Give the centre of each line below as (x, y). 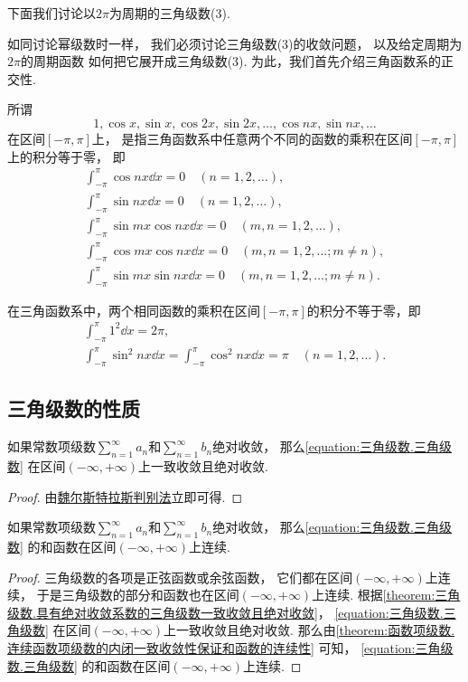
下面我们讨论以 (51, 13)
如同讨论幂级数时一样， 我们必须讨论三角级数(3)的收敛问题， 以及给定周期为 (235, 43)
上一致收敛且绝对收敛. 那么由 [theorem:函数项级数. (309, 630)
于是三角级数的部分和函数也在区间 (138, 595)
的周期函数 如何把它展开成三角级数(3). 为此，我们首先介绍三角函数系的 (231, 61)
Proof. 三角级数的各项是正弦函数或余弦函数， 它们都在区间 (180, 577)
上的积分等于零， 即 (66, 156)
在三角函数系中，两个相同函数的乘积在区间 (134, 310)
